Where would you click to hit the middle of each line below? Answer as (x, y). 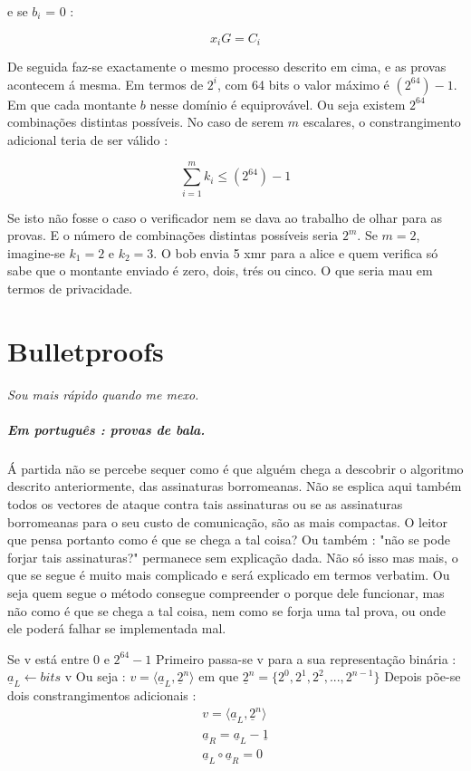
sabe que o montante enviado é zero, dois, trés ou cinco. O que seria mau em (220, 270)
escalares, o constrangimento (382, 122)
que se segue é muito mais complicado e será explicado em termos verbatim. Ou (229, 575)
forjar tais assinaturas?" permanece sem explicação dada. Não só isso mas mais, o (233, 557)
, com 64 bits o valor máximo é (303, 84)
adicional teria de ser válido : (88, 139)
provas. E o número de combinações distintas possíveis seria (173, 235)
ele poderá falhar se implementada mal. (117, 628)
